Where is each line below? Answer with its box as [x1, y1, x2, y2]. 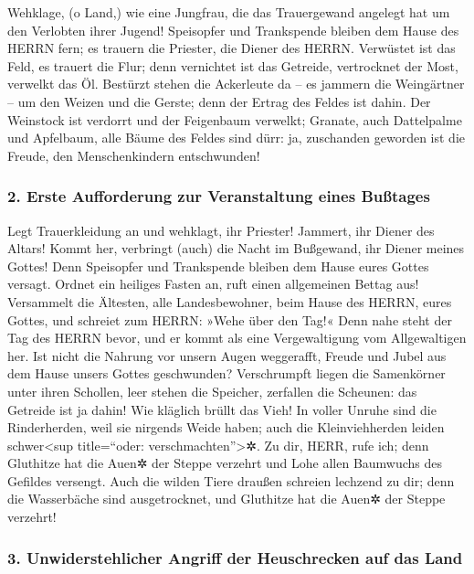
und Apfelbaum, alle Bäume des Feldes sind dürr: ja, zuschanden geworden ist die [7, 128, 466, 147]
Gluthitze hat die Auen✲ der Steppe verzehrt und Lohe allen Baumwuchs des [7, 453, 443, 473]
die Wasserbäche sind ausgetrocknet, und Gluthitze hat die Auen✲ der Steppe [7, 489, 446, 508]
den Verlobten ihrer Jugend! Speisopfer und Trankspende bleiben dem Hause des [7, 20, 459, 39]
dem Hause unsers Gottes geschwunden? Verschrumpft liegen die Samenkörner [7, 364, 446, 383]
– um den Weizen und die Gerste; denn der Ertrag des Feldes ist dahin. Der [7, 91, 431, 111]
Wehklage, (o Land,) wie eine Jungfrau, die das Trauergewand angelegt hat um [7, 3, 450, 21]
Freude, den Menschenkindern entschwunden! [7, 145, 260, 165]
